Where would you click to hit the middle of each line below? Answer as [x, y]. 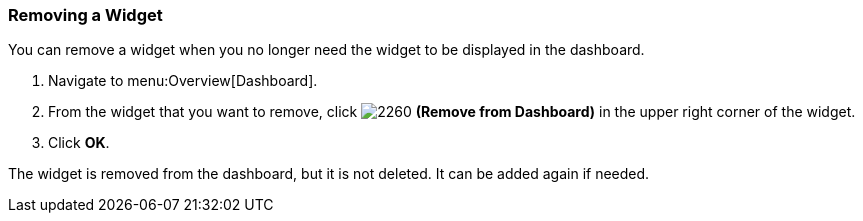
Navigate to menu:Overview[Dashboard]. [183, 81]
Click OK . [79, 143]
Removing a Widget [85, 15]
